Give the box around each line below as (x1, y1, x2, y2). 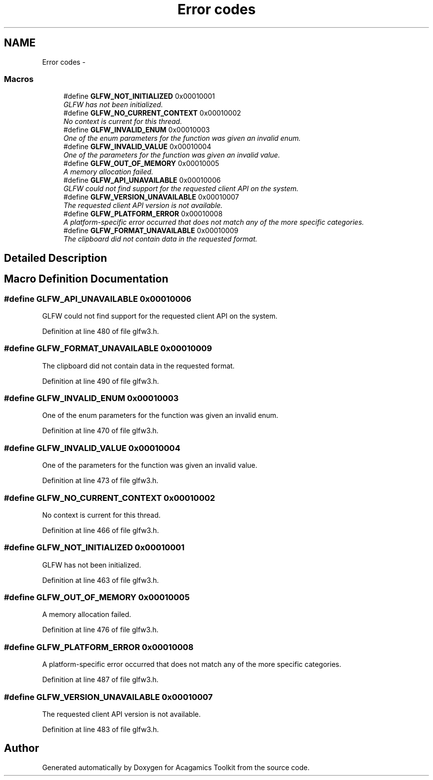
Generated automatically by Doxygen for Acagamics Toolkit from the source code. (42, 763, 310, 772)
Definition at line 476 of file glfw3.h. (42, 625, 159, 634)
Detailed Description (4, 251, 107, 264)
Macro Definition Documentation (4, 273, 169, 286)
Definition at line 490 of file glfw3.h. (42, 376, 159, 385)
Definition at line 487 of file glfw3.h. (42, 675, 159, 684)
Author (4, 742, 39, 755)
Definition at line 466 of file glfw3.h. (42, 526, 159, 534)
